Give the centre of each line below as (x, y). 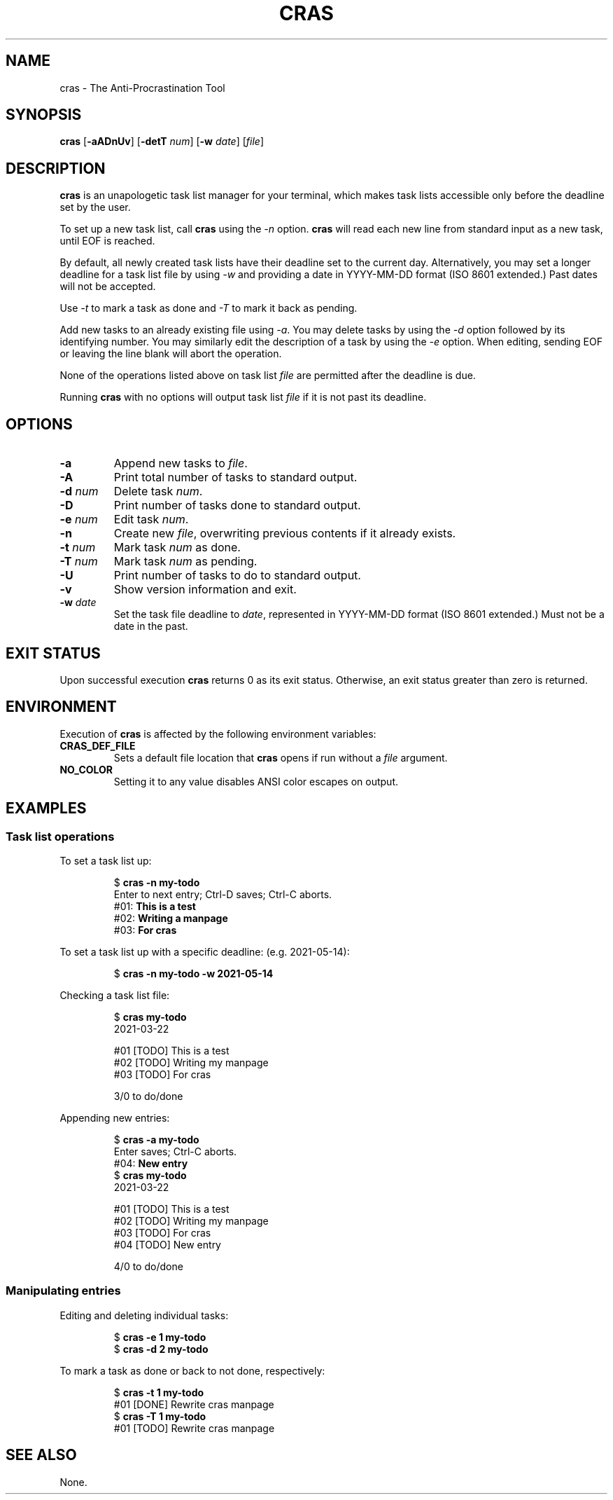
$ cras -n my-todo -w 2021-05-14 (193, 974)
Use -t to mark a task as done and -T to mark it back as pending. (209, 308)
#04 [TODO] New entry (167, 1245)
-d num (79, 491)
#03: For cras (145, 930)
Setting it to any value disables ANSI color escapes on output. (256, 781)
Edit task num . (151, 520)
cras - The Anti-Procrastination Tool (142, 88)
